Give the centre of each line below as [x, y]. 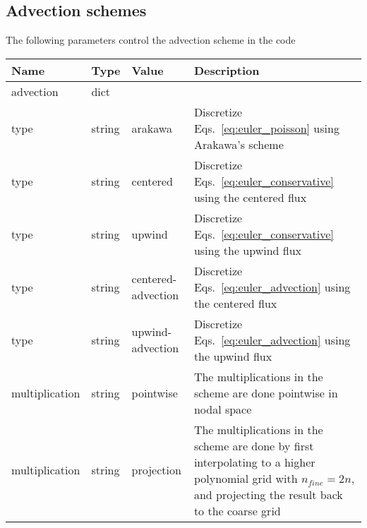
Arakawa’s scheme [239, 144]
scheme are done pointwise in [266, 392]
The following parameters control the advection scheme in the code [151, 40]
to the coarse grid [237, 510]
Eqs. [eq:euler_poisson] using [266, 128]
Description [227, 70]
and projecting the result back [268, 494]
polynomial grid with [246, 478]
